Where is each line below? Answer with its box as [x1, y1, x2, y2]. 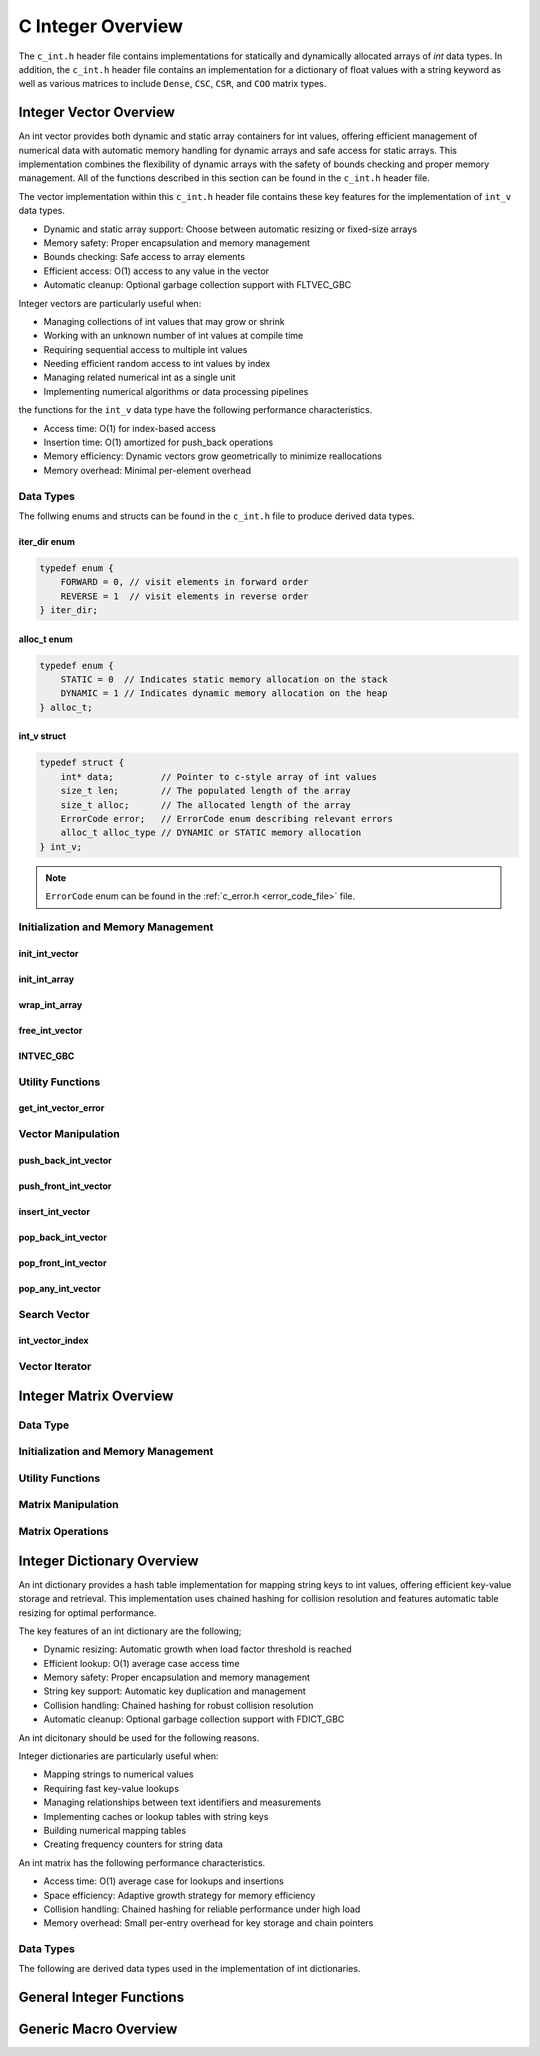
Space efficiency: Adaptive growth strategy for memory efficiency [43, 1889, 316, 1901]
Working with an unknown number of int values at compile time [43, 330, 304, 342]
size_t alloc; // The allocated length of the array [60, 799, 351, 810]
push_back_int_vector [18, 1154, 112, 1166]
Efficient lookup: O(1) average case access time [43, 1657, 240, 1669]
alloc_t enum [18, 633, 74, 645]
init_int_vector [18, 947, 79, 959]
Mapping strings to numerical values [43, 1768, 194, 1780]
